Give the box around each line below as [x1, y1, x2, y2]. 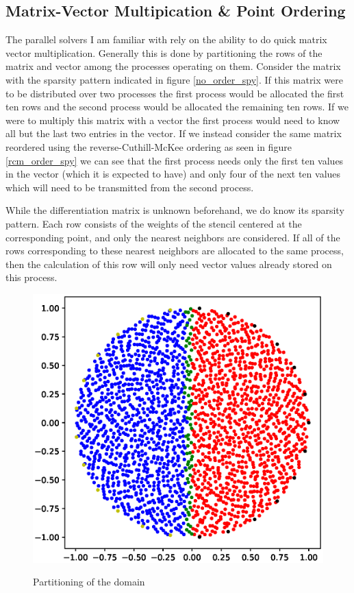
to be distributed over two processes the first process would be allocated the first [5, 86, 344, 100]
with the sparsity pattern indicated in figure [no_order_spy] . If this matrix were [5, 72, 343, 86]
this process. [5, 270, 58, 285]
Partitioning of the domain [33, 574, 145, 589]
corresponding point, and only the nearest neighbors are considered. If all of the [5, 230, 340, 244]
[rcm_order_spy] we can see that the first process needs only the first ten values [5, 153, 344, 167]
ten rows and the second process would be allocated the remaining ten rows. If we [5, 99, 349, 114]
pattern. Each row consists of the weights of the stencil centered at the [5, 216, 302, 230]
